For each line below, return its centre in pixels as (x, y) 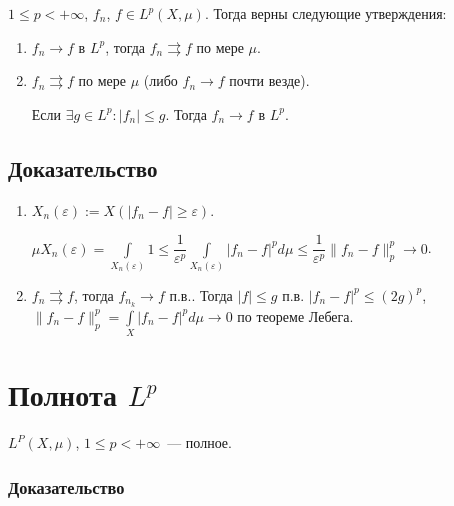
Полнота (62, 394)
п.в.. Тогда (201, 294)
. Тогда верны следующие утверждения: (325, 13)
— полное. (199, 442)
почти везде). (269, 80)
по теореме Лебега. (295, 315)
